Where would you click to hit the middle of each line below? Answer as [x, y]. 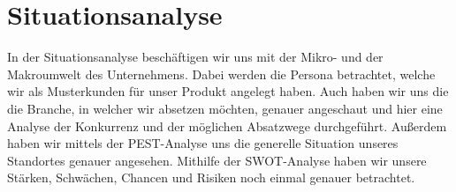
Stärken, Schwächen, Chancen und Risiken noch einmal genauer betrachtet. [211, 177]
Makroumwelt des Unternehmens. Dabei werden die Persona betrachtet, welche [221, 74]
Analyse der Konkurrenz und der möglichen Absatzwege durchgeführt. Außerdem [227, 126]
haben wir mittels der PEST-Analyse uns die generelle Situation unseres [203, 143]
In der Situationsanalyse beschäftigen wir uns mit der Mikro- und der [195, 57]
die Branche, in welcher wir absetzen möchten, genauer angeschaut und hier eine [225, 108]
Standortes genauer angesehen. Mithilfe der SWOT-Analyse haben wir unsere [217, 160]
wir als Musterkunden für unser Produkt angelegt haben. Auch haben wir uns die [228, 91]
